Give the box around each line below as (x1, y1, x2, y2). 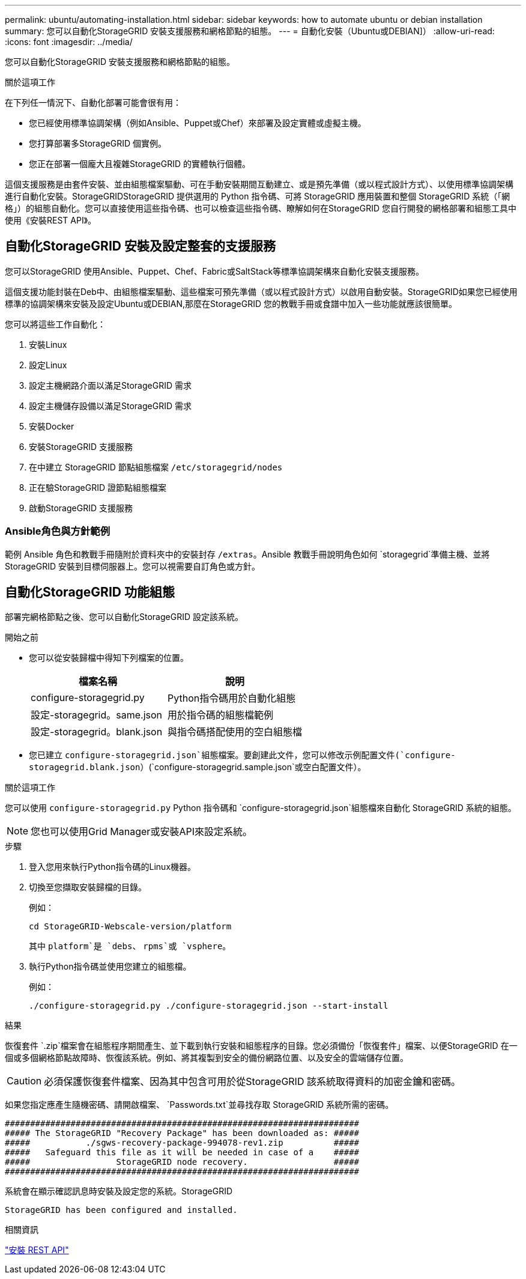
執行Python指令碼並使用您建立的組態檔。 (29, 961, 192, 972)
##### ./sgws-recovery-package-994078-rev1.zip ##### (5, 1138, 360, 1148)
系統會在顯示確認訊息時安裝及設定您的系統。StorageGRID (5, 1186, 233, 1197)
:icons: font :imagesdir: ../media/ (5, 37, 133, 47)
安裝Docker (29, 421, 74, 431)
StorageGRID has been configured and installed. (5, 1205, 238, 1215)
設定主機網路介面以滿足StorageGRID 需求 (29, 380, 192, 390)
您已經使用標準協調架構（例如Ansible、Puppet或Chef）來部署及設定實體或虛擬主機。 (29, 118, 366, 128)
